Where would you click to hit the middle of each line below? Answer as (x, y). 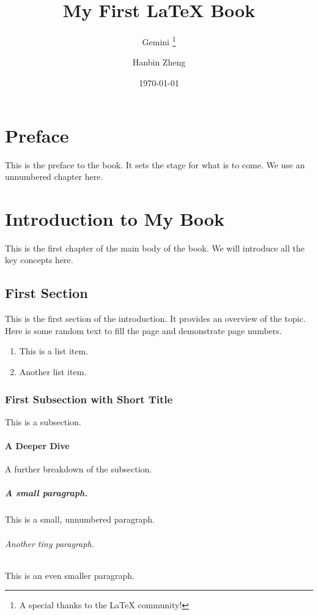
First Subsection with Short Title (89, 399)
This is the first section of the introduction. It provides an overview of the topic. (155, 319)
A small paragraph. (46, 493)
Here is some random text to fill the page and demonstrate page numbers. (143, 330)
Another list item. (53, 371)
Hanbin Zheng (159, 62)
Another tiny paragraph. (50, 543)
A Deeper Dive (37, 445)
